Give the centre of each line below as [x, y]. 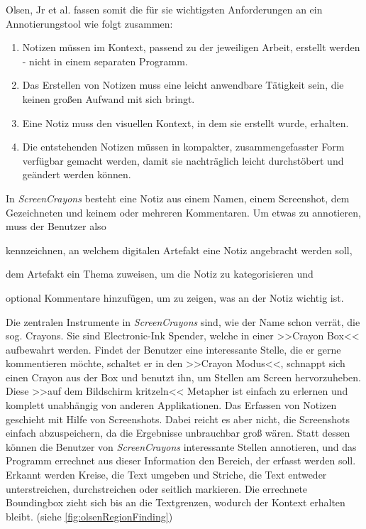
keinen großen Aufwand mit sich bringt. [109, 98]
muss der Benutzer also [56, 226]
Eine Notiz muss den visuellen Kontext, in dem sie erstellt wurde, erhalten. [185, 122]
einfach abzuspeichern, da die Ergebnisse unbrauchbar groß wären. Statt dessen [178, 433]
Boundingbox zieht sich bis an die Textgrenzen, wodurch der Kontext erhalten [176, 502]
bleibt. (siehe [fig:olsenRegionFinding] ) [89, 516]
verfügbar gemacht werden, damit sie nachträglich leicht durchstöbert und [183, 160]
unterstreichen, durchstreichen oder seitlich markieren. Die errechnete [157, 488]
